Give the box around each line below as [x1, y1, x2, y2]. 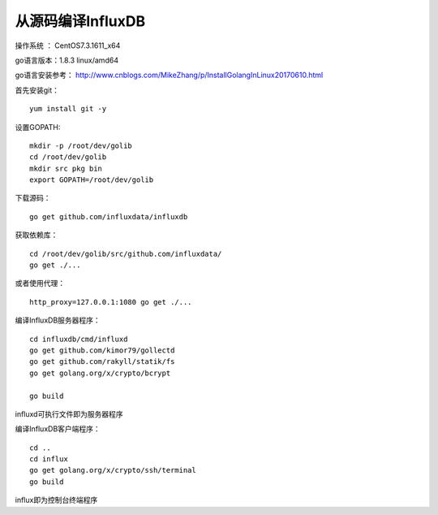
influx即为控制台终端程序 [15, 496, 98, 505]
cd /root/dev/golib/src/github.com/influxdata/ [29, 249, 222, 258]
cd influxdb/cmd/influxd [29, 334, 128, 344]
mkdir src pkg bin [29, 163, 103, 173]
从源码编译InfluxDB [15, 12, 146, 30]
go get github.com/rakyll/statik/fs [29, 357, 175, 366]
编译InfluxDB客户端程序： [15, 424, 101, 434]
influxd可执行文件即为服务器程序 [15, 409, 123, 418]
